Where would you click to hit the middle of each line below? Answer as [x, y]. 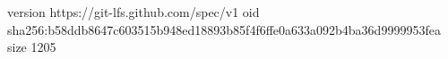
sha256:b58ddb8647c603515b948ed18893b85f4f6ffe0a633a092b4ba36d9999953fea [224, 29]
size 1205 [32, 47]
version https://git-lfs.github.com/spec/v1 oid [134, 12]
